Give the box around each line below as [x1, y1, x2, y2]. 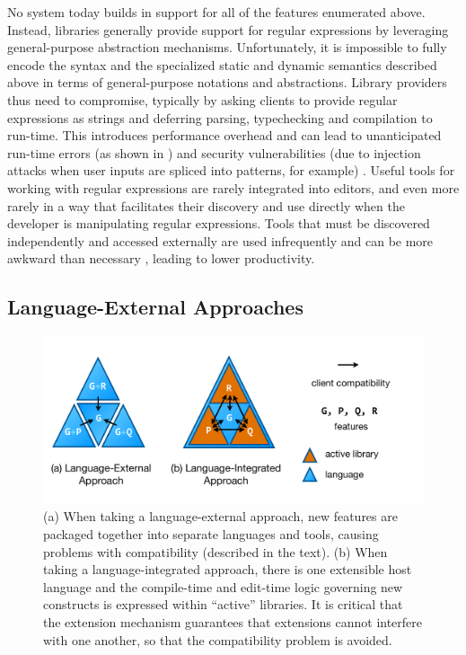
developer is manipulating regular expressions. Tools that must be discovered [7, 214, 430, 233]
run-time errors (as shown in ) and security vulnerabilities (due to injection [7, 143, 421, 162]
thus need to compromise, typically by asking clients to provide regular [7, 90, 398, 109]
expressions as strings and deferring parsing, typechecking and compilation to [7, 108, 433, 127]
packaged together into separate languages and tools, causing [43, 525, 379, 544]
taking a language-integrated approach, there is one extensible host [43, 560, 412, 579]
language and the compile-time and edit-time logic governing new [43, 577, 403, 596]
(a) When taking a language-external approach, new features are [43, 507, 398, 526]
